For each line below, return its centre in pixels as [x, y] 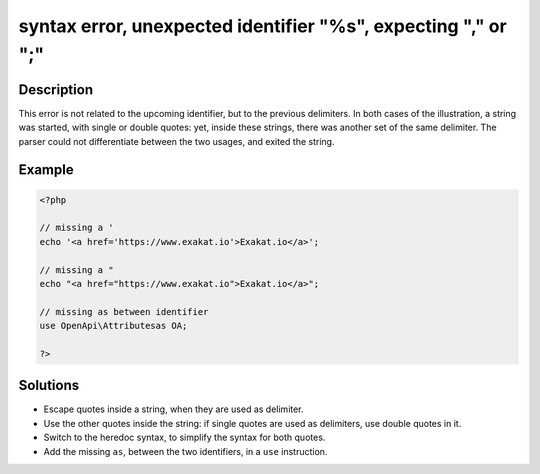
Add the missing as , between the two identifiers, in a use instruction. [185, 451]
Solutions [49, 385]
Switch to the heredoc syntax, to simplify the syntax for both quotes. [184, 437]
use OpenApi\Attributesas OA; [113, 326]
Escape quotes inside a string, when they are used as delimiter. [173, 409]
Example [46, 170]
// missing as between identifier [124, 311]
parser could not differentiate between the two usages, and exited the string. [176, 141]
